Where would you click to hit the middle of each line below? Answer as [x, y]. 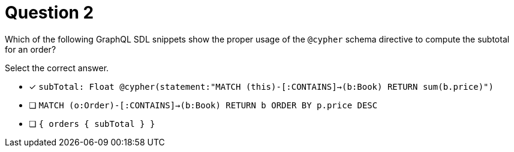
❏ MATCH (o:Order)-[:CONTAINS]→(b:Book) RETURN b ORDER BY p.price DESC [203, 105]
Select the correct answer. [57, 68]
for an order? [31, 49]
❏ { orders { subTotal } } [92, 123]
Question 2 [49, 13]
